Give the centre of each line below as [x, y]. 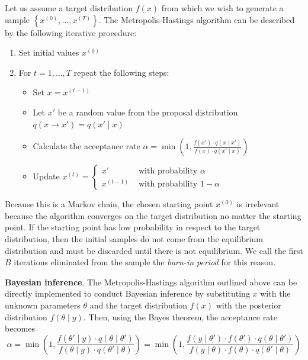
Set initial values [49, 52]
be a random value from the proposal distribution [148, 112]
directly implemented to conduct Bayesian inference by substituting [127, 293]
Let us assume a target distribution [69, 8]
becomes [20, 328]
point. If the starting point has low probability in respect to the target [133, 227]
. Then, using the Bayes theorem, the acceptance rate [180, 316]
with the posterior [248, 305]
